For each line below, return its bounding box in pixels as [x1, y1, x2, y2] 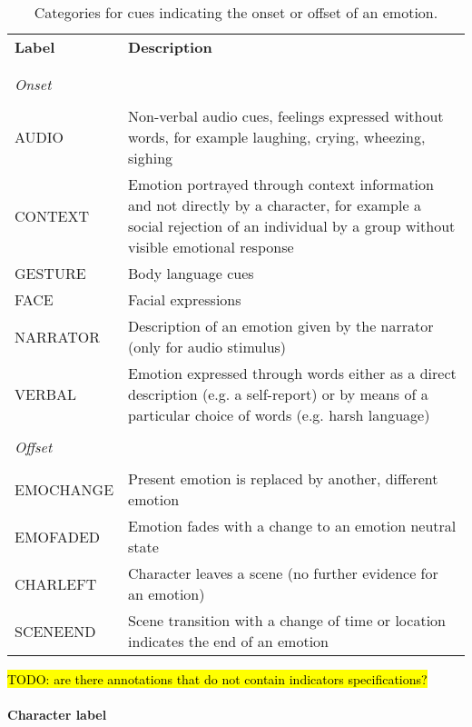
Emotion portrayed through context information [128, 174, 434, 194]
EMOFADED [15, 525, 101, 547]
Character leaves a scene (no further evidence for [128, 563, 438, 583]
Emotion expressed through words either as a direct [128, 363, 457, 383]
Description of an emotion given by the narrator [128, 315, 434, 336]
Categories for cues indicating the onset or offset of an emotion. [34, 2, 438, 23]
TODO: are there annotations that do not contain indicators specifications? [7, 670, 428, 688]
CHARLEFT [15, 573, 97, 594]
